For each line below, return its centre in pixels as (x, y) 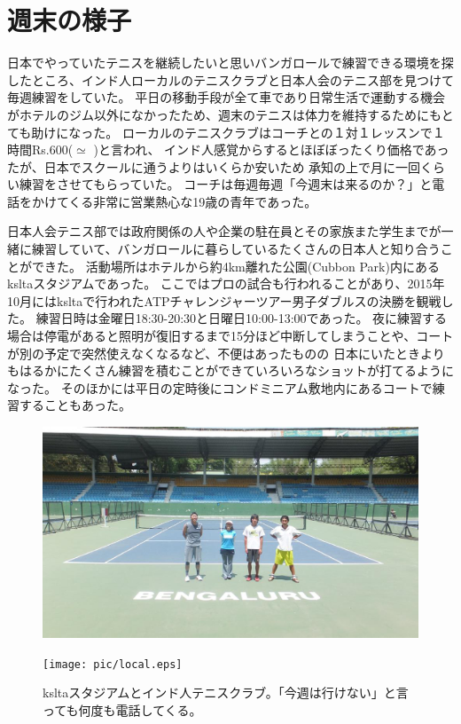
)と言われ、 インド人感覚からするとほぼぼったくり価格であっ (271, 150)
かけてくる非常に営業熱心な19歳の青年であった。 (174, 201)
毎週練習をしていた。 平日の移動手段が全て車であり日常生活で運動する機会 (227, 97)
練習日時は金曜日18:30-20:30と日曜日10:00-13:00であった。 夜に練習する (242, 318)
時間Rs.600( (40, 150)
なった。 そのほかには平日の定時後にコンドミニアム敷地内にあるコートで (220, 387)
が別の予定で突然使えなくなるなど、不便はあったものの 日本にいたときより (226, 353)
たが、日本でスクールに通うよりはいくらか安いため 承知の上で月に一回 (214, 166)
